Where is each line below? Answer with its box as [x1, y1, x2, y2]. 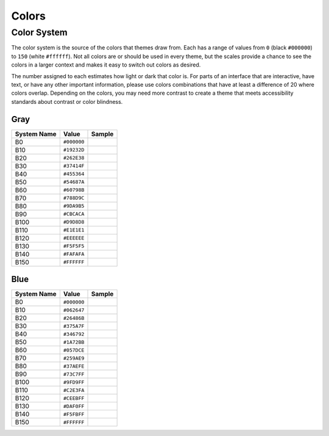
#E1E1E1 [63, 227, 85, 233]
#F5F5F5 [63, 243, 85, 250]
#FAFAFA [63, 251, 85, 258]
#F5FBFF [63, 411, 85, 418]
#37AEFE [63, 363, 85, 369]
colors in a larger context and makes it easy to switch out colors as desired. [11, 61, 201, 68]
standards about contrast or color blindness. [11, 98, 123, 105]
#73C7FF [63, 371, 85, 377]
